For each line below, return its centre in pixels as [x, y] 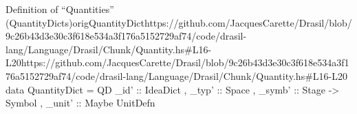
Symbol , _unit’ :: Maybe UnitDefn [80, 103]
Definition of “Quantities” [60, 9]
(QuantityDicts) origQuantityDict [75, 22]
